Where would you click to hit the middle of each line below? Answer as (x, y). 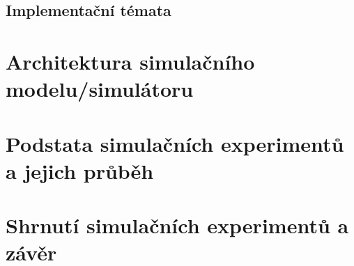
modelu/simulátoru (100, 89)
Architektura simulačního (130, 61)
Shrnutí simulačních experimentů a (177, 225)
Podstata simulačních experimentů (175, 143)
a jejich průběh (80, 170)
